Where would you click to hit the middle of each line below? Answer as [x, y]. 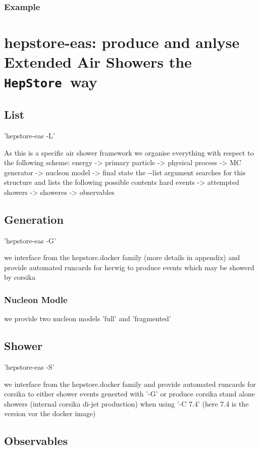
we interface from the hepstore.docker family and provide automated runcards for [130, 384]
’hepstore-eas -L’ [30, 135]
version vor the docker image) [50, 413]
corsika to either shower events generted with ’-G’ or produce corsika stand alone [129, 394]
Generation [34, 219]
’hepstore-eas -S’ [29, 367]
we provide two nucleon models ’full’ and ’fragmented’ [88, 318]
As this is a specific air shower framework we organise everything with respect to [129, 152]
